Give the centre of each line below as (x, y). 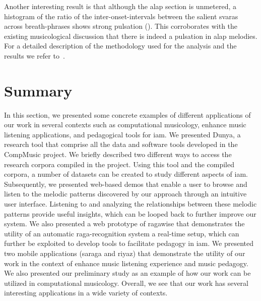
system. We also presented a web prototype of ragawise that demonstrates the (124, 223)
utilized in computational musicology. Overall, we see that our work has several (126, 283)
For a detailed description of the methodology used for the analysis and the (120, 46)
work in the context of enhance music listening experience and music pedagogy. (126, 263)
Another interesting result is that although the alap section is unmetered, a (120, 6)
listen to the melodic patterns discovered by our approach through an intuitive (125, 194)
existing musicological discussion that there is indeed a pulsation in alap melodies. (131, 36)
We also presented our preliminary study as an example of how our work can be (127, 273)
